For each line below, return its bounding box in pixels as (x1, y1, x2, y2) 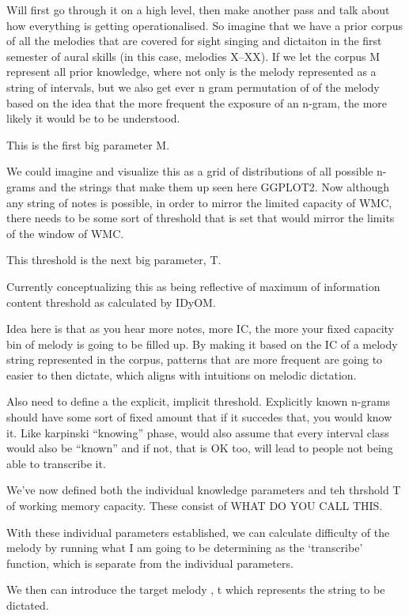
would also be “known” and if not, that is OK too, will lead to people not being (6, 440, 393, 456)
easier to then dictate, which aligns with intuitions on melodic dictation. (6, 366, 357, 383)
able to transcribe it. (6, 455, 106, 471)
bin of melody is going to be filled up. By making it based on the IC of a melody (6, 335, 398, 352)
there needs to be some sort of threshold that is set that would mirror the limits (6, 210, 395, 226)
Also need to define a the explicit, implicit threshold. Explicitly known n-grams (6, 393, 391, 410)
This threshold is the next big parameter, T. (6, 251, 222, 268)
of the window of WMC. (6, 225, 124, 241)
